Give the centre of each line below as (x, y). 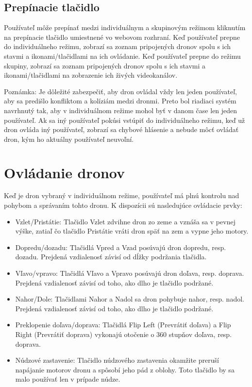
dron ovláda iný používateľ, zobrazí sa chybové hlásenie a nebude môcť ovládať (121, 129)
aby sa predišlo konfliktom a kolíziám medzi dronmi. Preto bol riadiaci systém (120, 101)
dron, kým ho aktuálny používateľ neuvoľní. (69, 139)
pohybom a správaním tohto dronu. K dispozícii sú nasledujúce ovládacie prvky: (123, 205)
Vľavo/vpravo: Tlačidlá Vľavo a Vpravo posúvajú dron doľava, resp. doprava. (130, 273)
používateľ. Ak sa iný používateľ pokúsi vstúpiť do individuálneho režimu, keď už (125, 120)
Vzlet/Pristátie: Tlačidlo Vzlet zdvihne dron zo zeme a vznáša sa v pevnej (125, 221)
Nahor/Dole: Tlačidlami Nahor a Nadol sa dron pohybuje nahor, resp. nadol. (130, 299)
